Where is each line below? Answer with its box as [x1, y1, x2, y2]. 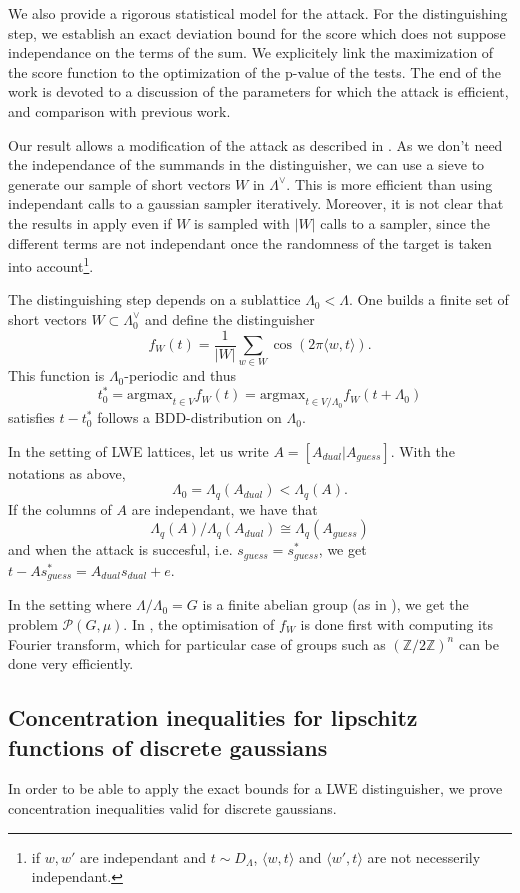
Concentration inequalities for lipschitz [8, 702, 418, 733]
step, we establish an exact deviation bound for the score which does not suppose [8, 22, 506, 43]
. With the [390, 440, 455, 461]
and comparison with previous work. [8, 100, 231, 121]
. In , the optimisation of [123, 613, 275, 634]
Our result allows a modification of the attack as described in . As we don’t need [8, 134, 503, 155]
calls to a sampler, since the [320, 212, 491, 233]
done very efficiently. [8, 653, 134, 674]
